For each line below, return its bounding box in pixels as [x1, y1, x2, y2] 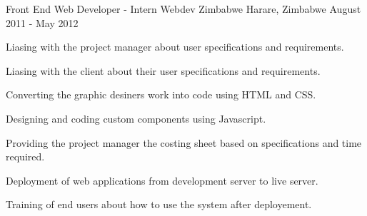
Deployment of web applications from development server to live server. [6, 173, 318, 187]
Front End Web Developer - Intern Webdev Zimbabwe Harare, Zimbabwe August [6, 1, 361, 16]
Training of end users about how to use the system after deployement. [6, 197, 312, 212]
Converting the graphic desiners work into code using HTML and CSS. [6, 87, 316, 102]
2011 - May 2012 [6, 15, 79, 30]
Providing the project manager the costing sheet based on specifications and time [6, 135, 362, 150]
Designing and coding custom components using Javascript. [6, 110, 266, 125]
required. [6, 149, 45, 164]
